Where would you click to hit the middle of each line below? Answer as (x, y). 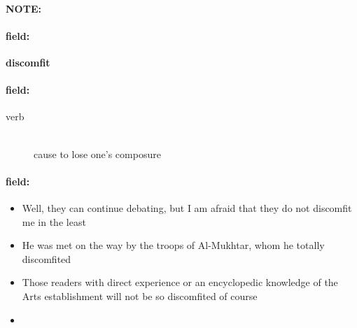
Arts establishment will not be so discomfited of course (140, 295)
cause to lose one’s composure (97, 154)
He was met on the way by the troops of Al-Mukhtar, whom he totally (173, 245)
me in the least (54, 221)
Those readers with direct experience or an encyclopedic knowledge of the (180, 282)
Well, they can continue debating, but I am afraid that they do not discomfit (187, 207)
